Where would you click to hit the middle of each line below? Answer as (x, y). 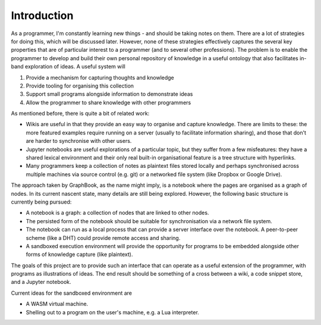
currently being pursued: (41, 202)
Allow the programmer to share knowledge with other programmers (108, 102)
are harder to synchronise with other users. (79, 141)
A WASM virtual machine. (57, 304)
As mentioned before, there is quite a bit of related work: (80, 114)
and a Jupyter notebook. (41, 282)
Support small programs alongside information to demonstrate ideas (109, 94)
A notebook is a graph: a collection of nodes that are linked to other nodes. (117, 213)
